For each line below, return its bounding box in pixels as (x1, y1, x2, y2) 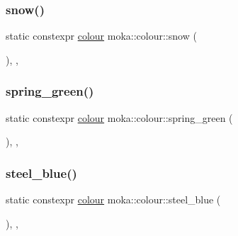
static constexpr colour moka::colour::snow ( (6, 28, 197, 43)
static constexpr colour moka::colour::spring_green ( (6, 110, 233, 125)
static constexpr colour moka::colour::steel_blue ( (6, 192, 221, 207)
